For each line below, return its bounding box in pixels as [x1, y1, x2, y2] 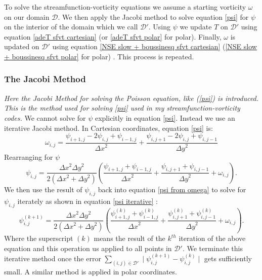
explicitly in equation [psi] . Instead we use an [95, 112, 235, 123]
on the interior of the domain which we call [4, 21, 138, 32]
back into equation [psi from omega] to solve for [98, 184, 246, 195]
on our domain [4, 11, 50, 22]
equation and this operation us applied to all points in [4, 242, 172, 253]
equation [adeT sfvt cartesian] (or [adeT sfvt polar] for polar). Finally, [4, 31, 222, 42]
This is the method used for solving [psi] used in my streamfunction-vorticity [4, 102, 240, 113]
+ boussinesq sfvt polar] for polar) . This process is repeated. [4, 51, 194, 61]
